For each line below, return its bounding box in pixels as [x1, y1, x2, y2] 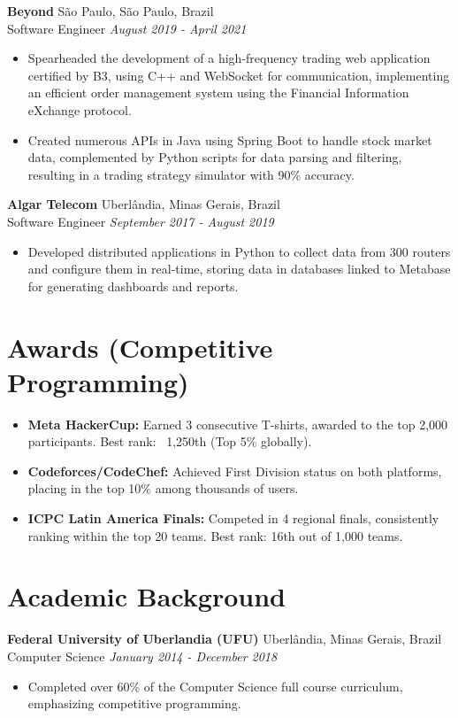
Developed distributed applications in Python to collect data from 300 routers [27, 242, 451, 260]
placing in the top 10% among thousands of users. [27, 479, 299, 498]
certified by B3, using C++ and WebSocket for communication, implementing [27, 66, 450, 84]
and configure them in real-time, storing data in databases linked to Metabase [27, 259, 451, 278]
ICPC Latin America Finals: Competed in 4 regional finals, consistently [27, 509, 439, 527]
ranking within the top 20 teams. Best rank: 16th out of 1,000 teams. [27, 526, 403, 544]
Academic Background [7, 578, 286, 614]
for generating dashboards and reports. [27, 276, 239, 295]
